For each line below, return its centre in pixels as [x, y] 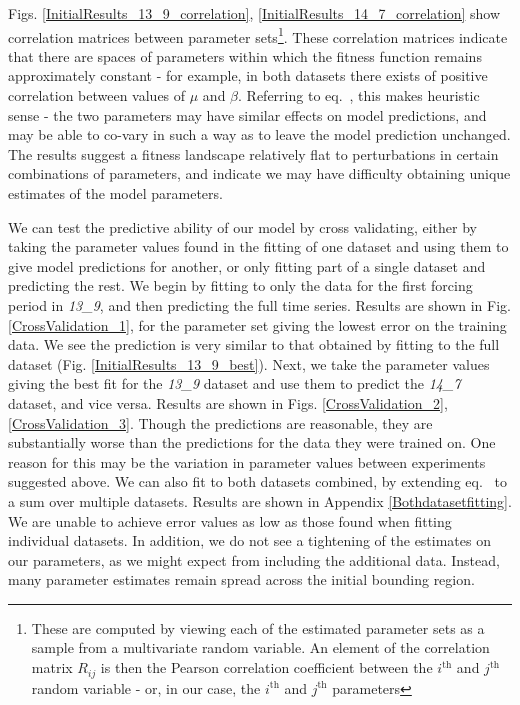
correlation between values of [97, 95]
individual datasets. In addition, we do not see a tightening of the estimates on [249, 540]
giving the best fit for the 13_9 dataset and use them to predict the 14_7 [234, 383]
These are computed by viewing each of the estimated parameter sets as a [258, 627]
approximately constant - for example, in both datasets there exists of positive [248, 75]
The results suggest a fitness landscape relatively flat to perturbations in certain [253, 153]
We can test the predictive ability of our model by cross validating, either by [242, 226]
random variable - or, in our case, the [146, 687]
